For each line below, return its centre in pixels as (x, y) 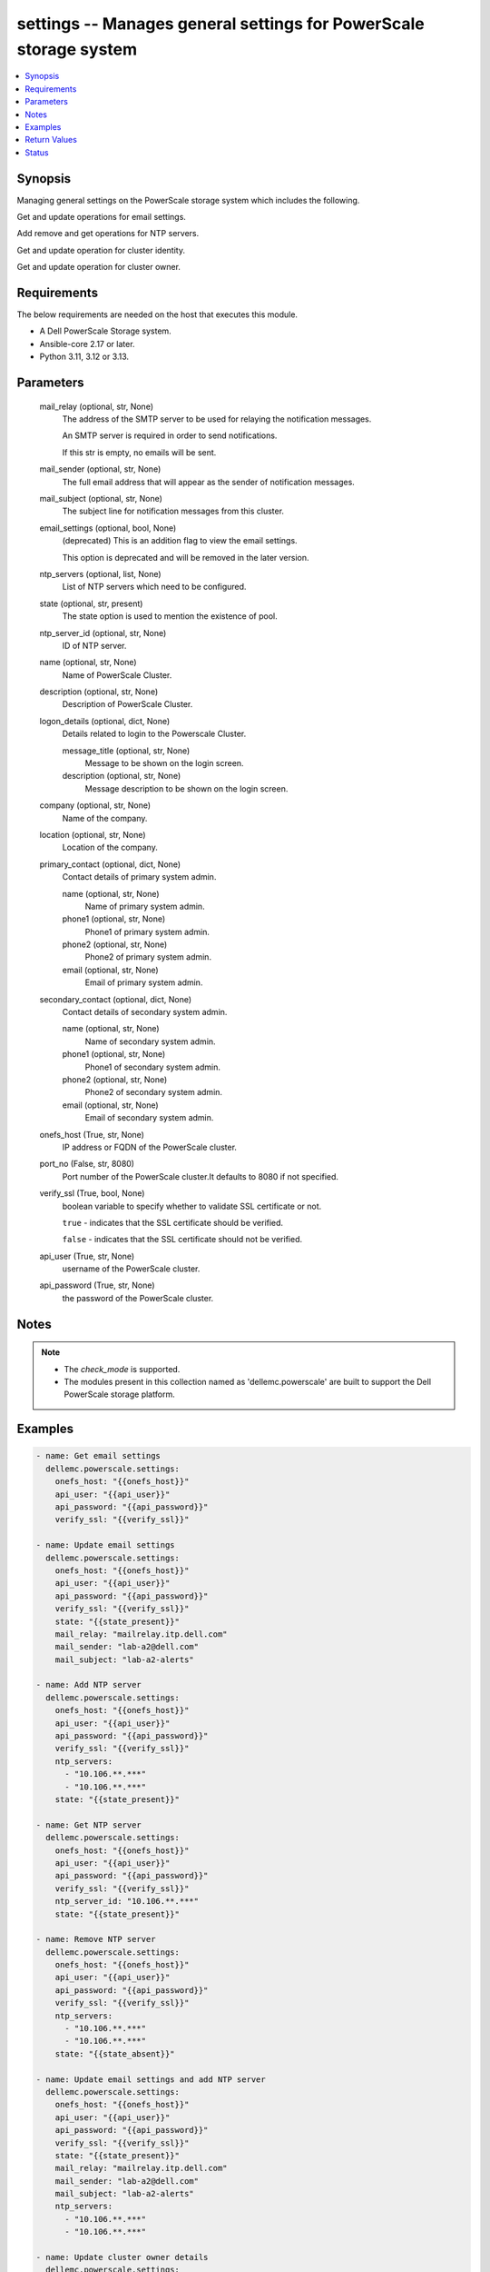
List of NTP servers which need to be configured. (154, 587)
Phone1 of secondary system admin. (153, 1067)
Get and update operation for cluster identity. (101, 250)
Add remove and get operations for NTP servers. (108, 234)
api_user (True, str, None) (87, 1256)
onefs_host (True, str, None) (92, 1134)
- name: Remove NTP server (96, 1939)
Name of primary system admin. (145, 906)
